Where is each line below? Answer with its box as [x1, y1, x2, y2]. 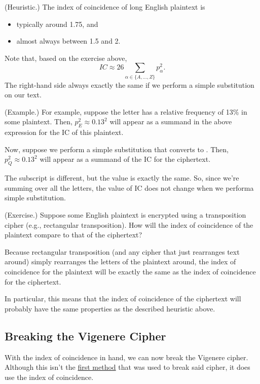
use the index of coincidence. [5, 371, 94, 382]
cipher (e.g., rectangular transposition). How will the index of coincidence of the [5, 219, 253, 230]
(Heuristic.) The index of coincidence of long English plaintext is [5, 2, 205, 12]
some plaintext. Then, [5, 116, 72, 127]
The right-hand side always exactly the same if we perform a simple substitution [5, 79, 254, 90]
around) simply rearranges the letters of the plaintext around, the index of [5, 256, 236, 267]
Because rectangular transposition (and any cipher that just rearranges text [5, 246, 240, 257]
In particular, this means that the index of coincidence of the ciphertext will [5, 293, 241, 304]
